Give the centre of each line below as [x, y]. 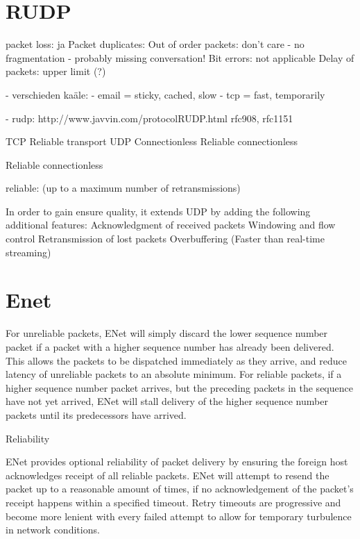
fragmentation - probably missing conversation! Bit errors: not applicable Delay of [180, 57]
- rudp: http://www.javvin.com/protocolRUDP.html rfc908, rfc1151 [149, 118]
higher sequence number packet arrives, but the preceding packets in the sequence [179, 387]
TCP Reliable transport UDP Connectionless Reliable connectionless [152, 141]
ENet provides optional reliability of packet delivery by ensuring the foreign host [177, 462]
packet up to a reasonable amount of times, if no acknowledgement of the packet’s [180, 489]
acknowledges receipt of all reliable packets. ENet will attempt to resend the [168, 475]
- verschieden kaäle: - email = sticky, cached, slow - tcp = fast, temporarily [165, 94]
